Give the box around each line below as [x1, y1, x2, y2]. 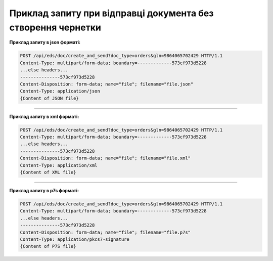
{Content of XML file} [20, 169, 76, 175]
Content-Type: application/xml [20, 162, 98, 168]
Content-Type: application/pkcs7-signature [20, 236, 130, 242]
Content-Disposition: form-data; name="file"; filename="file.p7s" [20, 229, 191, 235]
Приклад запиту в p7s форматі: [9, 187, 79, 193]
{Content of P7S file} [20, 243, 76, 249]
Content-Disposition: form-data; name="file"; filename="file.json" [20, 81, 194, 87]
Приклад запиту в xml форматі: [9, 113, 79, 119]
